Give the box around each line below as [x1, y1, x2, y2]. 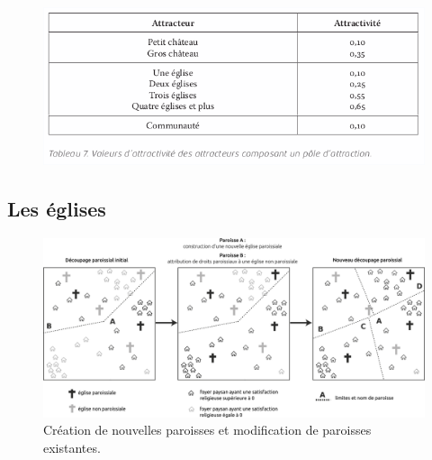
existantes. [43, 437, 101, 456]
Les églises [7, 195, 106, 223]
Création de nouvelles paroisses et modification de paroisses [43, 420, 372, 439]
